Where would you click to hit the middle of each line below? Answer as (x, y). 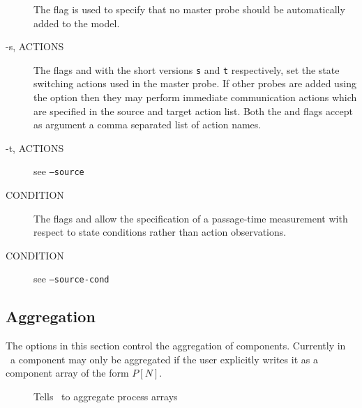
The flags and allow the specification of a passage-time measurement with (191, 218)
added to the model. (77, 23)
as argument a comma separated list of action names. (148, 124)
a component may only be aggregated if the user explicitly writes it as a (164, 359)
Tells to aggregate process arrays (106, 396)
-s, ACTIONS (35, 46)
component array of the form (67, 373)
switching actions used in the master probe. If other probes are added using (195, 83)
